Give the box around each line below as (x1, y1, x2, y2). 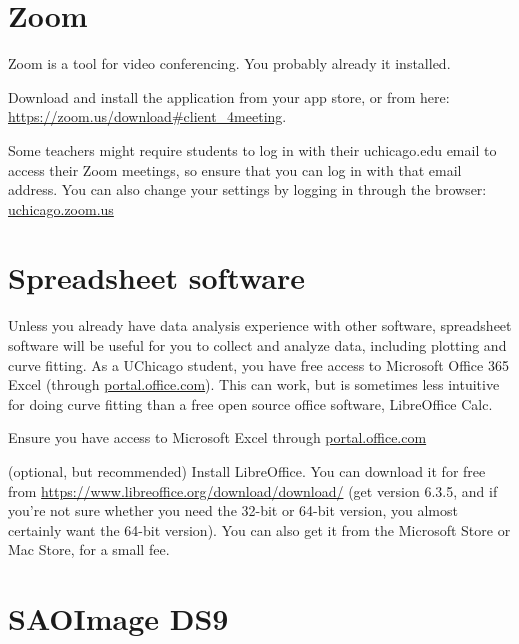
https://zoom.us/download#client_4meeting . (8, 106, 287, 127)
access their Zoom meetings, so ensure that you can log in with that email (8, 159, 462, 180)
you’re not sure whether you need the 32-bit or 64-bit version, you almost (8, 500, 458, 521)
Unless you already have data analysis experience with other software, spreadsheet (8, 315, 512, 336)
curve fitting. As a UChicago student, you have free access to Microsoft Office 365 (8, 354, 509, 375)
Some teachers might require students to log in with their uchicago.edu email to (8, 139, 497, 160)
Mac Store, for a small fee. (8, 539, 170, 560)
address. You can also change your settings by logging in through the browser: (8, 179, 487, 200)
